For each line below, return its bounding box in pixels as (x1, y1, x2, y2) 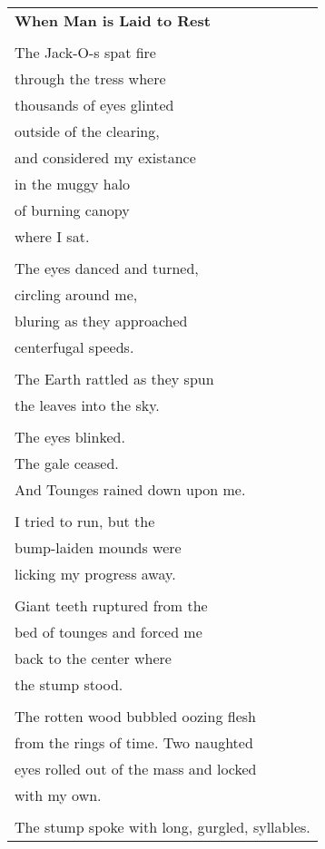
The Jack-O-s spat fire (15, 42, 156, 63)
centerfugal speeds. (15, 337, 134, 357)
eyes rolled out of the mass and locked (15, 758, 257, 779)
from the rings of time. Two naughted (15, 732, 253, 753)
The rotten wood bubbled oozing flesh (15, 706, 256, 727)
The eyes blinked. (15, 426, 125, 447)
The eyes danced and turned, (15, 258, 199, 278)
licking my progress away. (15, 563, 176, 584)
